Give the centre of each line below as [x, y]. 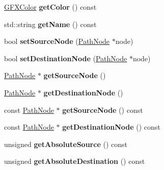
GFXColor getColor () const [50, 7]
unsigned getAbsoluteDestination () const [75, 161]
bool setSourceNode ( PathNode [57, 41]
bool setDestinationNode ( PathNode [66, 58]
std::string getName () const [50, 24]
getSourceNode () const [103, 110]
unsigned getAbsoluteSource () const [66, 144]
